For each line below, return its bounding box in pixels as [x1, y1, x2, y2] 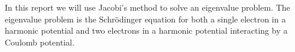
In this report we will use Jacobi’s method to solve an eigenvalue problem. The [5, 1, 290, 13]
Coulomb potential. [5, 35, 74, 48]
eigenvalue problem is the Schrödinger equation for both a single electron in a [5, 12, 286, 25]
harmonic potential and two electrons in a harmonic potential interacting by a [5, 24, 288, 37]
